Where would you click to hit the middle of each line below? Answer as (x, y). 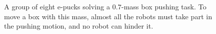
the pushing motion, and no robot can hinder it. (79, 26)
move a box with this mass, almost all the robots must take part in (108, 16)
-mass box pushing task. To (164, 6)
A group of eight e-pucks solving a (57, 6)
